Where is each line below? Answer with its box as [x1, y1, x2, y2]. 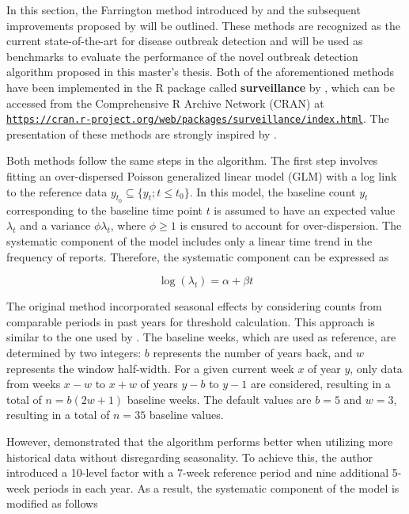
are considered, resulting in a [250, 375, 391, 392]
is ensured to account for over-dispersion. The [180, 217, 402, 234]
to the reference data [6, 183, 108, 200]
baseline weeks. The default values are [127, 390, 312, 407]
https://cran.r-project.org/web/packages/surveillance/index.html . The [6, 110, 389, 127]
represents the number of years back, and [153, 344, 353, 360]
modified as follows [6, 495, 98, 512]
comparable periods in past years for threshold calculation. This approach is [6, 313, 375, 329]
